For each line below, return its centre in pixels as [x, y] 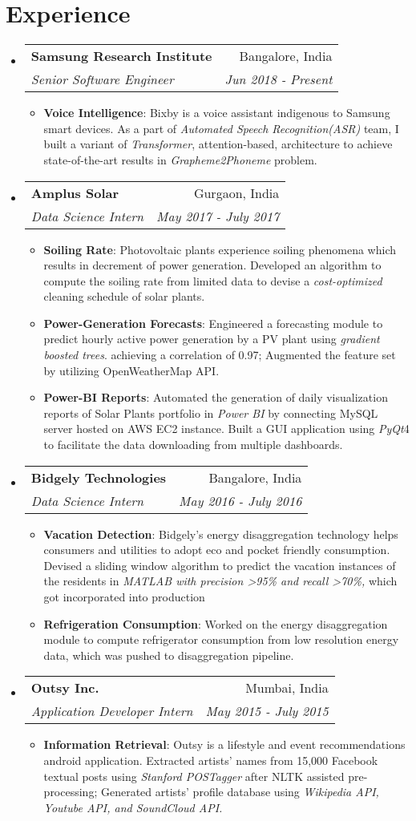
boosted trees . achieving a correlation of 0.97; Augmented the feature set [220, 355]
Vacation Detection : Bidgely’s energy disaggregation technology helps [221, 534]
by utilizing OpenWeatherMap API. [131, 370]
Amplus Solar [75, 192]
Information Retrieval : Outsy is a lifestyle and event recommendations [224, 744]
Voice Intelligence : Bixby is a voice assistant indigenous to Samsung [217, 113]
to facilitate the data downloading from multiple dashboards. [193, 445]
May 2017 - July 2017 [218, 216]
